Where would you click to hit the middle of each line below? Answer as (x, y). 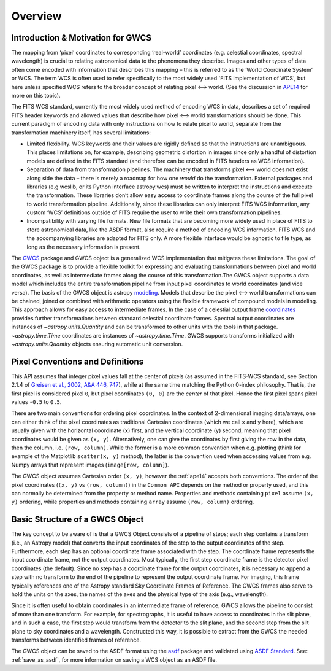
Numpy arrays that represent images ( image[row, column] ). (90, 465)
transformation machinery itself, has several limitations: (81, 133)
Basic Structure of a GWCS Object (78, 520)
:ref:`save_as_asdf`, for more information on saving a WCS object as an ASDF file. (114, 659)
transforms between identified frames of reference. (76, 640)
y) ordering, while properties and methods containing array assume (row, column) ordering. (133, 502)
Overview (36, 16)
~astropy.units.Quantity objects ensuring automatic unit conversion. (97, 344)
